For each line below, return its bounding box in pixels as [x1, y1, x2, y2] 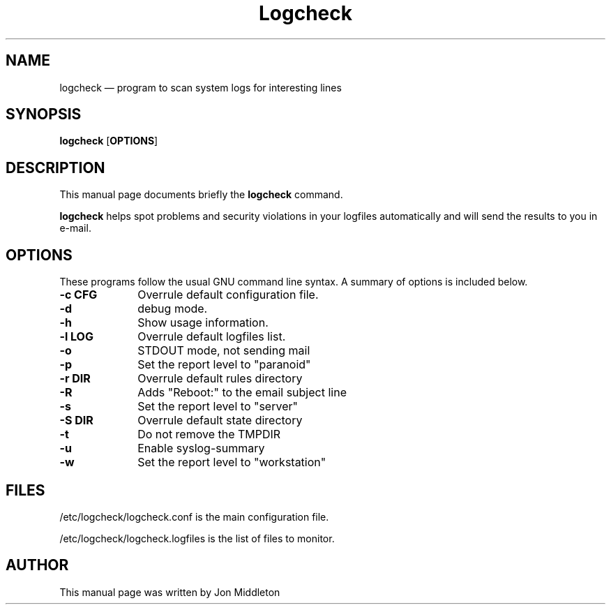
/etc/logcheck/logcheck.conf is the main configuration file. [59, 510, 329, 523]
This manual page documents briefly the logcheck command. [59, 188, 343, 201]
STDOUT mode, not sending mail [137, 343, 310, 358]
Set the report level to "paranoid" [137, 357, 311, 372]
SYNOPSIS [6, 105, 82, 124]
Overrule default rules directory [137, 371, 303, 386]
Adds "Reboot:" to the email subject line [137, 385, 347, 400]
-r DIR [59, 371, 91, 386]
